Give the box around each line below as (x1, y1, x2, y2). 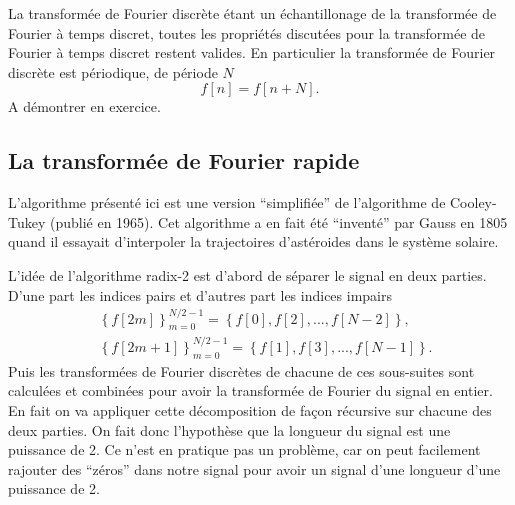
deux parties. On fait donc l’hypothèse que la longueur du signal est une (8, 419, 451, 440)
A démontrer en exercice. (8, 96, 161, 117)
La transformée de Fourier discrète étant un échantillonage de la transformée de (8, 3, 497, 23)
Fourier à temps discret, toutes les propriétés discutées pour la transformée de (8, 22, 486, 43)
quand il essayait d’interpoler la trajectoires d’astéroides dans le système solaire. (8, 231, 499, 252)
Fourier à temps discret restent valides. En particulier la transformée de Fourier (8, 42, 496, 63)
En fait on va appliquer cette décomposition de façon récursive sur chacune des (8, 399, 492, 420)
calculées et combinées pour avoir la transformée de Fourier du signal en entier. (8, 380, 493, 401)
